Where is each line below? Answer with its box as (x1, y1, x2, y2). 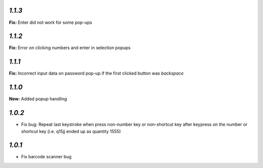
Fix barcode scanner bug (21, 154, 72, 160)
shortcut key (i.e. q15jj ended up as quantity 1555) (21, 128, 121, 134)
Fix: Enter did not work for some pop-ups (9, 19, 93, 25)
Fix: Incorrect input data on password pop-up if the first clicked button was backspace (9, 71, 184, 76)
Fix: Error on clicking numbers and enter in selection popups (9, 45, 131, 51)
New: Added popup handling (9, 96, 67, 102)
